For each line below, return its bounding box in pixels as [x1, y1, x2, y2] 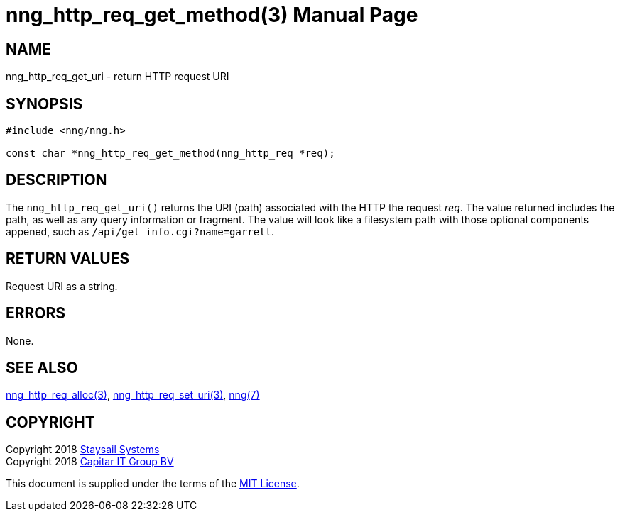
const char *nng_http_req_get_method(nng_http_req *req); [6, 148, 335, 160]
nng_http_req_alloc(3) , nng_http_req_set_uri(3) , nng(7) [6, 389, 260, 401]
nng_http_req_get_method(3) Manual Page [6, 3, 418, 27]
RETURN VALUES [6, 250, 130, 268]
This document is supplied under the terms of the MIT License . [6, 477, 300, 490]
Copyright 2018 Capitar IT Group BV [6, 455, 174, 468]
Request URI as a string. [6, 279, 118, 292]
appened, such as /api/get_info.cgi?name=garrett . [6, 225, 275, 238]
